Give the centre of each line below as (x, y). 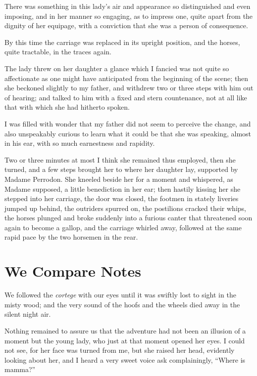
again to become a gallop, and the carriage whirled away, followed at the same (123, 227)
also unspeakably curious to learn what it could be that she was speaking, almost (128, 133)
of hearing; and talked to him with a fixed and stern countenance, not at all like (126, 97)
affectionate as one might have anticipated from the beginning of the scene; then (127, 78)
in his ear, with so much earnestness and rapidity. (80, 143)
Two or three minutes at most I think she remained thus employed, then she (120, 159)
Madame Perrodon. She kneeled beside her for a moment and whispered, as (119, 179)
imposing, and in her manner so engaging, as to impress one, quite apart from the (129, 16)
